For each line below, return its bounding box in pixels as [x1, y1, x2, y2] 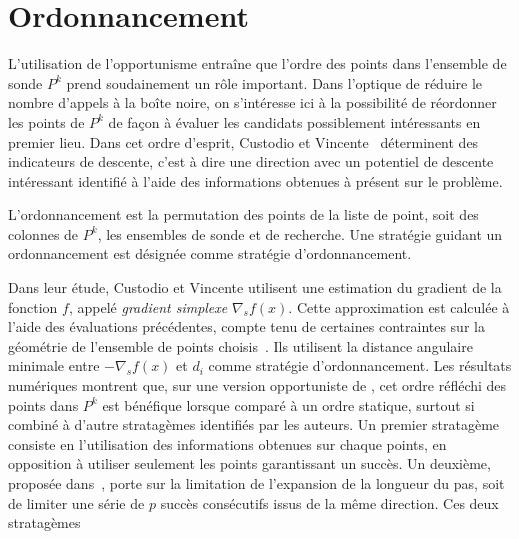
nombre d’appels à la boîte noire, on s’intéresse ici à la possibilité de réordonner [8, 92, 497, 113]
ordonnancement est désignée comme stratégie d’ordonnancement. [8, 243, 412, 264]
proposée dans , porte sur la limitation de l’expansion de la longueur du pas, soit [8, 473, 505, 493]
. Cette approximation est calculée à [288, 296, 510, 317]
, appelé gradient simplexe [68, 296, 228, 317]
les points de [8, 111, 85, 132]
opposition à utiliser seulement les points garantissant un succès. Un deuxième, [8, 453, 491, 474]
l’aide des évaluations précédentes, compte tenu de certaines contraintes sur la [8, 316, 485, 337]
